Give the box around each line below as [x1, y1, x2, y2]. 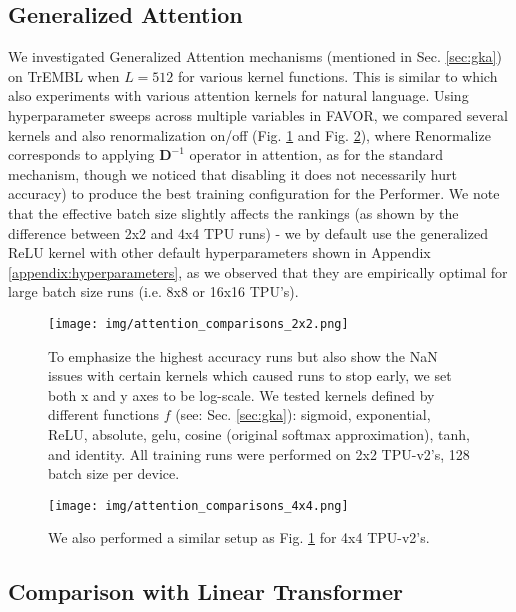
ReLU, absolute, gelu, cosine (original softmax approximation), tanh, [48, 423, 470, 444]
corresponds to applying [8, 144, 155, 165]
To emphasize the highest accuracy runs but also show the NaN [48, 345, 438, 366]
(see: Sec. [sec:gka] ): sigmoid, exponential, [175, 404, 431, 425]
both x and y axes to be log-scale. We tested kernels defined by [48, 384, 435, 405]
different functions [48, 404, 159, 425]
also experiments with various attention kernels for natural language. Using [8, 85, 469, 106]
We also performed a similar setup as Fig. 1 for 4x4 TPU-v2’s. [48, 527, 430, 548]
